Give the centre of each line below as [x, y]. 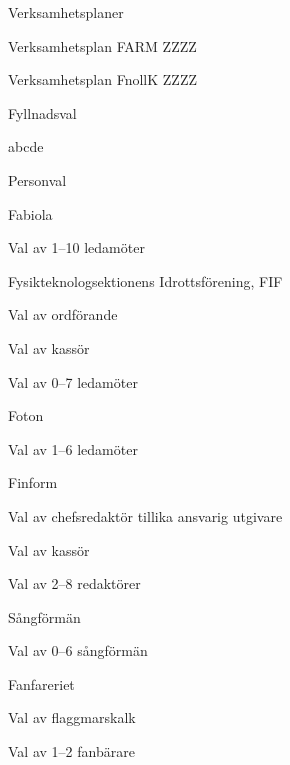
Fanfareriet [41, 683]
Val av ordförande [63, 314]
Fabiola [30, 213]
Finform [33, 482]
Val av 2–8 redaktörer [74, 583]
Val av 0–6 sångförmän [78, 650]
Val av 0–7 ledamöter [73, 381]
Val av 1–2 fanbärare [71, 751]
